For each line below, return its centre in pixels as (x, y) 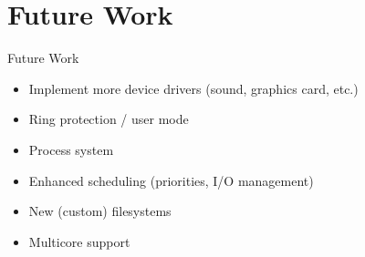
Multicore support (79, 241)
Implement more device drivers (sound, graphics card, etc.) (193, 88)
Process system (71, 149)
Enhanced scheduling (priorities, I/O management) (171, 180)
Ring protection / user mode (109, 119)
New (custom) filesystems (100, 211)
